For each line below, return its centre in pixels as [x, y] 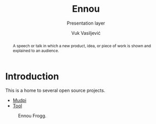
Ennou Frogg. [32, 116]
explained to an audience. [36, 50]
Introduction [32, 76]
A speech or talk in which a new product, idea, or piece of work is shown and [82, 46]
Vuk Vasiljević [86, 33]
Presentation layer [86, 23]
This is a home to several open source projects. [55, 91]
